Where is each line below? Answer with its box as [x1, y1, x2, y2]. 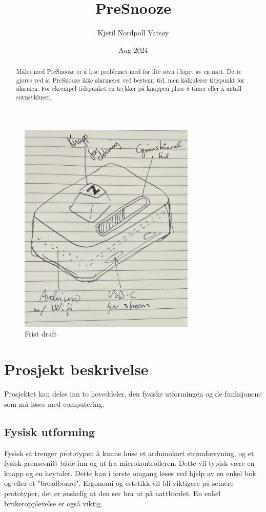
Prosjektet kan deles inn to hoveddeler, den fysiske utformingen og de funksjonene [4, 388, 262, 399]
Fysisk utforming [4, 423, 95, 439]
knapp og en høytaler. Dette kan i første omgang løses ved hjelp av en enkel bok [4, 467, 256, 478]
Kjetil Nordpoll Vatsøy [97, 27, 169, 38]
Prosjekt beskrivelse [4, 359, 149, 380]
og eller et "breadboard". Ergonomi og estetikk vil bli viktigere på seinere [4, 478, 234, 488]
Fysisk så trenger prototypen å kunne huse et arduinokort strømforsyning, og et [4, 447, 254, 458]
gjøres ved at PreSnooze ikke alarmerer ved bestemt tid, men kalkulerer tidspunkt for [16, 75, 245, 84]
